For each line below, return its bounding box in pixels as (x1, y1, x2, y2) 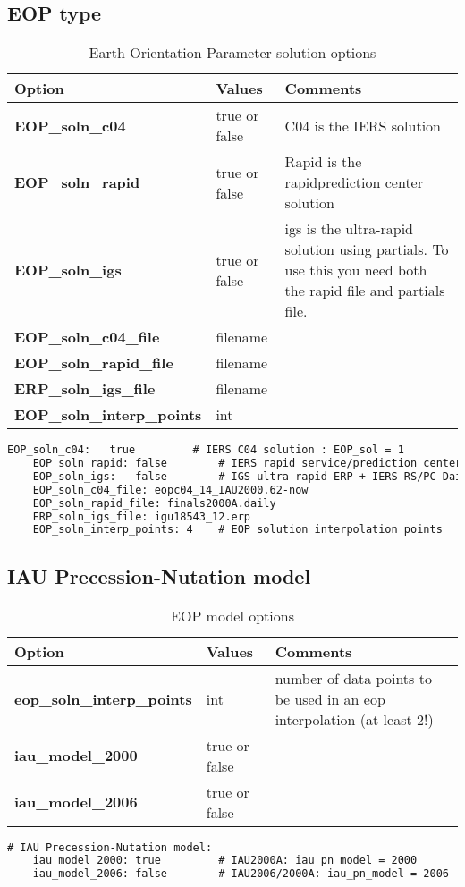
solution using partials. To (284, 239, 449, 260)
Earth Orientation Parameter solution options (89, 42, 376, 63)
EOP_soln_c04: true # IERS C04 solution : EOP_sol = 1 (7, 443, 404, 457)
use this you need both (284, 259, 427, 281)
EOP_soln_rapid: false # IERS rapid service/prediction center (32, 457, 462, 470)
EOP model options (171, 604, 294, 626)
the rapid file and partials (284, 280, 445, 301)
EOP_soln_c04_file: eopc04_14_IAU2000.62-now (32, 483, 309, 496)
